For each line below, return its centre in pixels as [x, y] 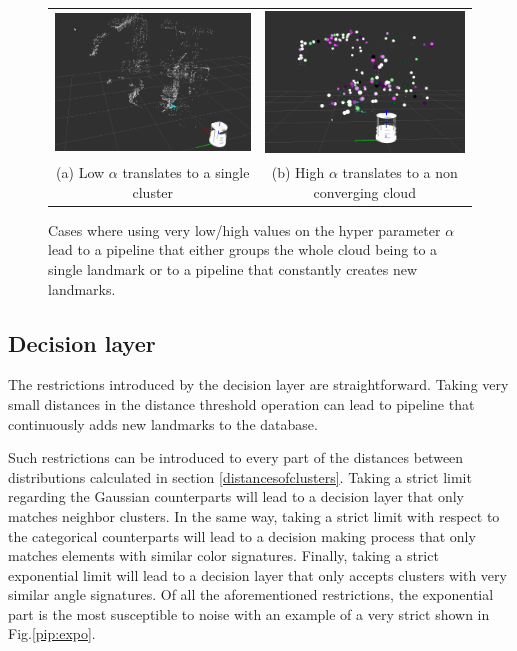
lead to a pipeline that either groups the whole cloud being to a [243, 249]
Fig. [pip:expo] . [52, 633]
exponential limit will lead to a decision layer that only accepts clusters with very [257, 574]
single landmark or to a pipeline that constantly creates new [233, 268]
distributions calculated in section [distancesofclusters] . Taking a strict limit [240, 476]
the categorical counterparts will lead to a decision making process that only [242, 535]
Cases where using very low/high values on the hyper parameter [244, 229]
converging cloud [364, 191]
